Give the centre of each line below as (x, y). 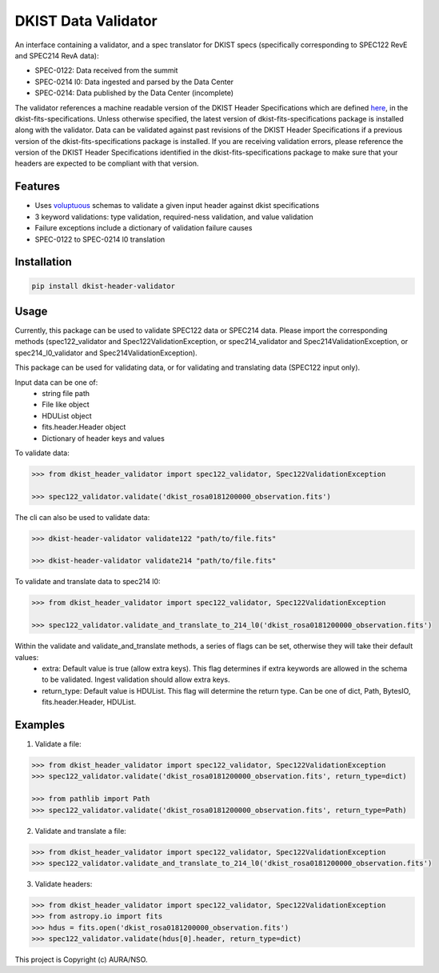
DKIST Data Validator (86, 21)
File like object (66, 405)
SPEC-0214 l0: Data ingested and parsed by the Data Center (134, 82)
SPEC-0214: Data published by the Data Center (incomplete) (134, 93)
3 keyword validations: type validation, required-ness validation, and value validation (174, 217)
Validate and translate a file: (81, 831)
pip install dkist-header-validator (104, 286)
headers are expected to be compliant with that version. (107, 163)
